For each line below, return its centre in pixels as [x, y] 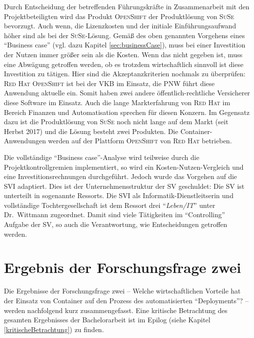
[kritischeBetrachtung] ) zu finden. [54, 329]
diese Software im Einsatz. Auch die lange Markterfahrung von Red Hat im [117, 102]
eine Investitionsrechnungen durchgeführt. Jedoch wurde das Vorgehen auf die [121, 176]
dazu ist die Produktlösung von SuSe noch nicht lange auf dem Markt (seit [116, 122]
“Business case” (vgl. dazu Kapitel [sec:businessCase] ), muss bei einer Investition [125, 45]
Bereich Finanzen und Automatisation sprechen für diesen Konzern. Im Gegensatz [127, 112]
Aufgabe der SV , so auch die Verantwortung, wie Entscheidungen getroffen [116, 224]
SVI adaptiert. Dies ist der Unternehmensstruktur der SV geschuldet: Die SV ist [124, 186]
